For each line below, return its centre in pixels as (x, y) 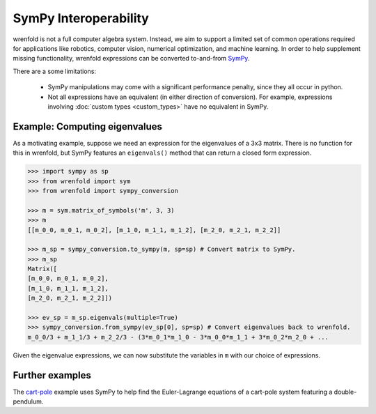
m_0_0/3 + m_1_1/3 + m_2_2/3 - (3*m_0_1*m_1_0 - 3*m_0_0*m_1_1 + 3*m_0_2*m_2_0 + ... (178, 337)
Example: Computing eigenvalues (88, 127)
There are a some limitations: (55, 71)
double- (345, 392)
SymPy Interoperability (81, 18)
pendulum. (28, 401)
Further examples (52, 375)
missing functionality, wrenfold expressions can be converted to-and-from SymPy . (131, 59)
